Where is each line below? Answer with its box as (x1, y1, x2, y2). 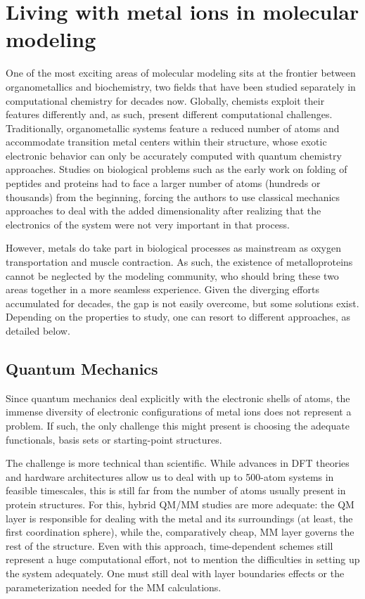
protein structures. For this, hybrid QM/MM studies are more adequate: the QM (6, 496, 354, 511)
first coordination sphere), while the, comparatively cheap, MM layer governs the (6, 524, 354, 539)
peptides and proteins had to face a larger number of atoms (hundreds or (6, 176, 321, 191)
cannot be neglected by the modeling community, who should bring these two (6, 268, 339, 283)
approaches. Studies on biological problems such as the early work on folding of (6, 162, 347, 176)
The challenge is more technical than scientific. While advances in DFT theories (6, 456, 350, 470)
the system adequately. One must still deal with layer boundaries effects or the (6, 565, 345, 580)
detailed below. (6, 323, 70, 337)
